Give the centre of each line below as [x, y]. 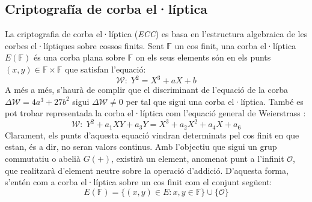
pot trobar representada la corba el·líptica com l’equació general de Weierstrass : [155, 113]
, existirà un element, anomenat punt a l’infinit [198, 158]
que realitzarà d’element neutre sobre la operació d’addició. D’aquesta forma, [147, 170]
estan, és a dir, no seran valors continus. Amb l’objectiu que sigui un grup [141, 147]
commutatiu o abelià [43, 158]
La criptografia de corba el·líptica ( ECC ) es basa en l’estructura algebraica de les [156, 34]
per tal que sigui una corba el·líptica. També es [215, 101]
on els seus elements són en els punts [203, 57]
